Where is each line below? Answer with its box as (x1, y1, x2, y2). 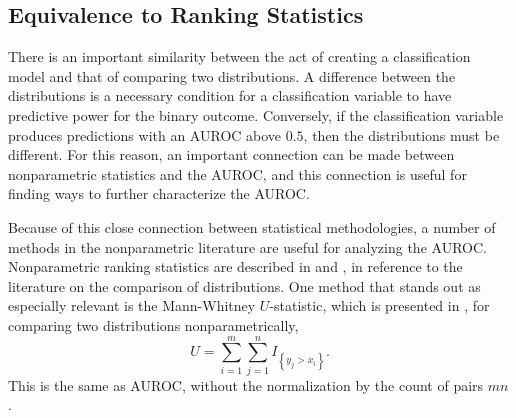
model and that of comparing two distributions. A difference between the (8, 65, 456, 86)
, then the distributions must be (303, 124, 500, 145)
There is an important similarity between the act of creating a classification (8, 46, 471, 67)
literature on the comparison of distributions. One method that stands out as (8, 275, 481, 296)
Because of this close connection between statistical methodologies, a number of (8, 216, 496, 237)
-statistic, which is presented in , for (269, 295, 490, 316)
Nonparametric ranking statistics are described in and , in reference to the (8, 256, 463, 277)
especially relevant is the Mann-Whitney (8, 295, 256, 316)
